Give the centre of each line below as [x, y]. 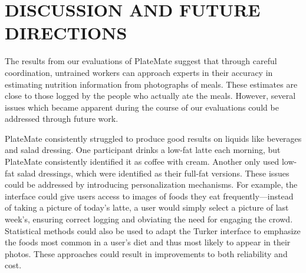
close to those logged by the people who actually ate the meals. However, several [150, 96]
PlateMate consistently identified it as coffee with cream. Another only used [142, 162]
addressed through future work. [62, 119]
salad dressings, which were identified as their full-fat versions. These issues [153, 173]
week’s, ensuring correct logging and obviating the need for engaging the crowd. [149, 219]
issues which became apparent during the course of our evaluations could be [142, 107]
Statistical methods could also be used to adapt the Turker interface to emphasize [153, 230]
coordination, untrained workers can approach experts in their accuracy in [139, 72]
